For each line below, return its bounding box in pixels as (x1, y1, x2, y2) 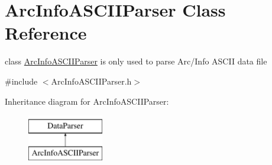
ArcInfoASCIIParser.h (51, 75, 132, 87)
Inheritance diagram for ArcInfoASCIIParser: (5, 95, 169, 107)
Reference (5, 21, 87, 45)
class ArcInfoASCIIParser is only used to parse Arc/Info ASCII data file (5, 55, 267, 67)
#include (5, 75, 38, 87)
